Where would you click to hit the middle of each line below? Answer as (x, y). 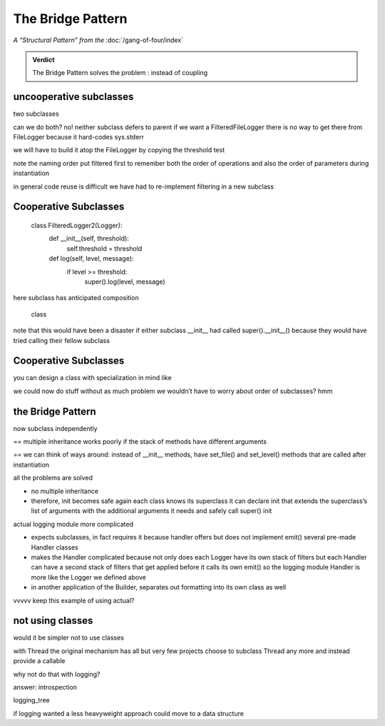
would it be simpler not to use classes (69, 638)
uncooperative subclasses (73, 97)
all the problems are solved (53, 478)
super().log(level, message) (125, 282)
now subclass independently (55, 428)
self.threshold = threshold (104, 248)
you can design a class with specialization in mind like (92, 378)
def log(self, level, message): (91, 259)
